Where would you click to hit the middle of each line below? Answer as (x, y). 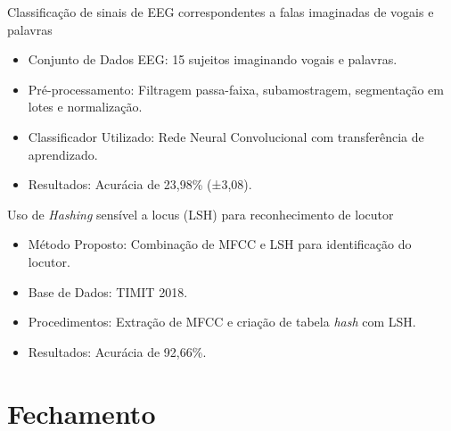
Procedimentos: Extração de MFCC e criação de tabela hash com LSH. (222, 322)
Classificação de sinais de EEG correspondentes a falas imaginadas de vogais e (221, 12)
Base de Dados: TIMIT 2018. (108, 291)
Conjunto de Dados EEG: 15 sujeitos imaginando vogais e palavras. (213, 59)
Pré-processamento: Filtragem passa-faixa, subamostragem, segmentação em (236, 89)
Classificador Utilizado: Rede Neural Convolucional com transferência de (226, 136)
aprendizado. (63, 154)
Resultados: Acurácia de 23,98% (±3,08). (140, 184)
